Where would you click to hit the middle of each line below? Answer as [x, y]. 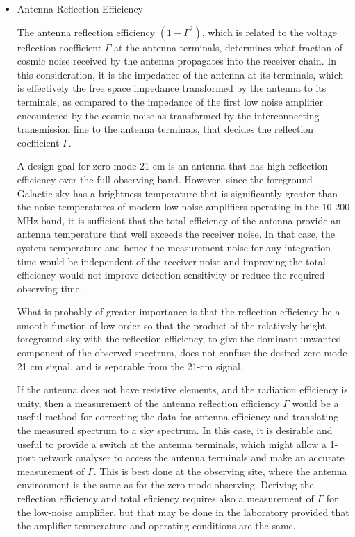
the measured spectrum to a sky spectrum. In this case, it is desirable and [175, 430]
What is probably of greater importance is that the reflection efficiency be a [179, 312]
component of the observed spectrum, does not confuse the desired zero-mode [182, 353]
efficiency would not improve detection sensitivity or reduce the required [171, 275]
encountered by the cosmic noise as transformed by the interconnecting [168, 115]
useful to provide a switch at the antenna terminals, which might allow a [172, 444]
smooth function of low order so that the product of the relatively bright [172, 325]
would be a [315, 403]
